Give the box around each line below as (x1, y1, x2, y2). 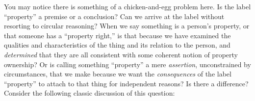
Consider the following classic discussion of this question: (4, 88, 175, 98)
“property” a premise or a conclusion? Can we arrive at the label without (4, 11, 225, 21)
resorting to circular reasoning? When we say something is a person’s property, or (4, 21, 250, 31)
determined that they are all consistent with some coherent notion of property (4, 49, 238, 59)
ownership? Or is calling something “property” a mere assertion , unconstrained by (4, 59, 251, 69)
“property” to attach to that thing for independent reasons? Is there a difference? (4, 78, 249, 88)
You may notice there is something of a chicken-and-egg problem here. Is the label (4, 1, 251, 11)
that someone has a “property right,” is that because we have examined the (4, 30, 231, 40)
